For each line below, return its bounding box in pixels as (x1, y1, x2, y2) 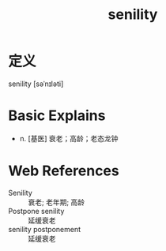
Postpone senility (8, 206, 65, 215)
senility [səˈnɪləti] (8, 79, 64, 88)
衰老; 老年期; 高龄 (28, 197, 85, 207)
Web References (8, 162, 120, 180)
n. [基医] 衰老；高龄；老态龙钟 (19, 133, 119, 143)
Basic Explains (8, 107, 106, 125)
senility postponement (8, 224, 81, 234)
